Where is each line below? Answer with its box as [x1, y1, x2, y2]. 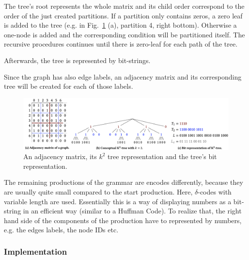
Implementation [4, 245, 67, 257]
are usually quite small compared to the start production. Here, [4, 186, 193, 196]
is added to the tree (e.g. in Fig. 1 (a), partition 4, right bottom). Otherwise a [4, 20, 237, 30]
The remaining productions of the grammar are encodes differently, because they [4, 177, 243, 187]
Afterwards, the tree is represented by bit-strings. [4, 55, 151, 65]
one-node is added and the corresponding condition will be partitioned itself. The [4, 29, 245, 39]
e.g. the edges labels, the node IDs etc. [4, 225, 119, 235]
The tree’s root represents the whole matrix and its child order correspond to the [4, 1, 245, 11]
